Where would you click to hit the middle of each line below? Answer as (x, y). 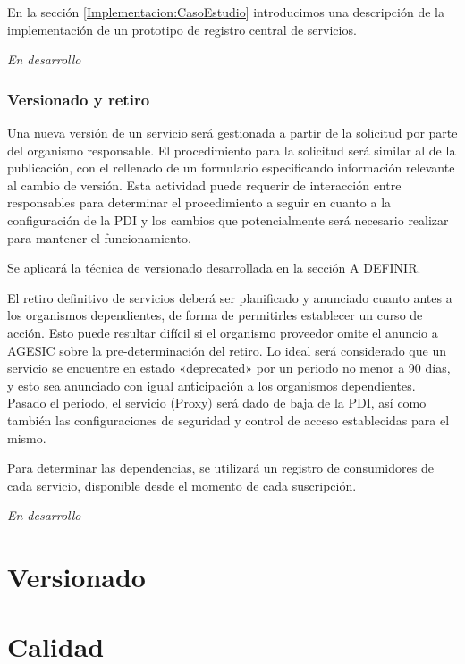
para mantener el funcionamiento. (99, 237)
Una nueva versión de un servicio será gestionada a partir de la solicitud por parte (232, 132)
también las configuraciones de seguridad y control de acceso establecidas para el (228, 420)
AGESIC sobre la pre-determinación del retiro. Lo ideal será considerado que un (227, 350)
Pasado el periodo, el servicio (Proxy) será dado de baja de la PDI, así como (217, 403)
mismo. (27, 437)
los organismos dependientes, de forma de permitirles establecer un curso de (215, 315)
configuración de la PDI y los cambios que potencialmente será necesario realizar (228, 219)
